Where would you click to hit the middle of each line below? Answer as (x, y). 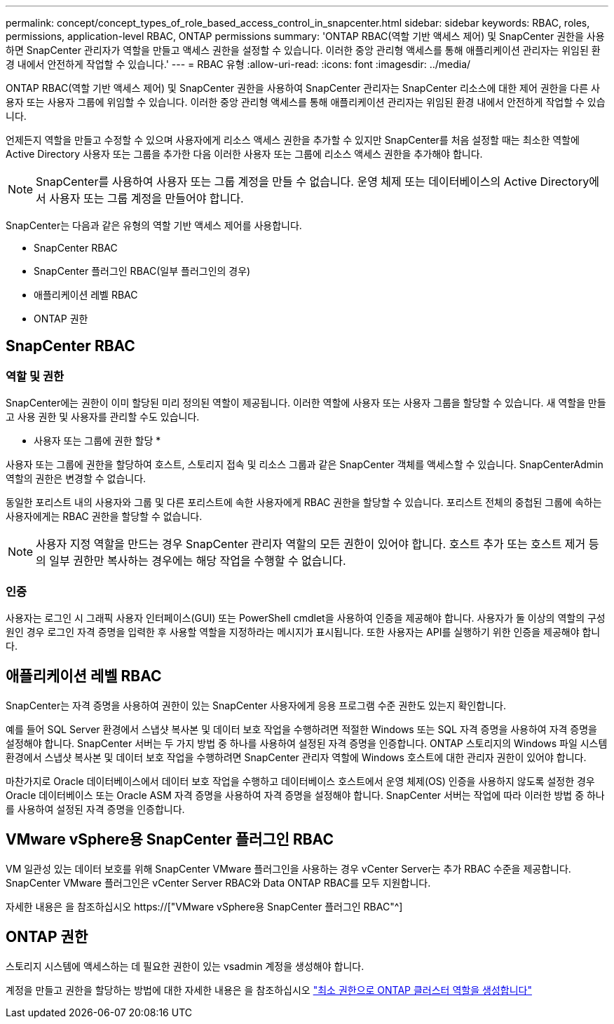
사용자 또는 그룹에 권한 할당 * (97, 441)
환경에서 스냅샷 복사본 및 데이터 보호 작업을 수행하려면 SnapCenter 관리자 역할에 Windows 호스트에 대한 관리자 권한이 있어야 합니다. (296, 757)
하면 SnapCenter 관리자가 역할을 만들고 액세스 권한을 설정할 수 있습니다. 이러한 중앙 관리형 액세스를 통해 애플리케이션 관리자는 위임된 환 (303, 50)
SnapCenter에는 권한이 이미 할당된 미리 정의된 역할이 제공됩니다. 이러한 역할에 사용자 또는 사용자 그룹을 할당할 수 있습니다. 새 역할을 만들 (306, 403)
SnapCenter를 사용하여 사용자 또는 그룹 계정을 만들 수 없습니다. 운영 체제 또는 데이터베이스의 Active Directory (313, 182)
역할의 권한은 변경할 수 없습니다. (76, 479)
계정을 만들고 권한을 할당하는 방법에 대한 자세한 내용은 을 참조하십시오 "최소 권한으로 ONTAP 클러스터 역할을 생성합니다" (269, 990)
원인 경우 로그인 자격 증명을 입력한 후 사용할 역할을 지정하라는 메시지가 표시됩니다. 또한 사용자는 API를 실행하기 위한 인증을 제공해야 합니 (303, 632)
